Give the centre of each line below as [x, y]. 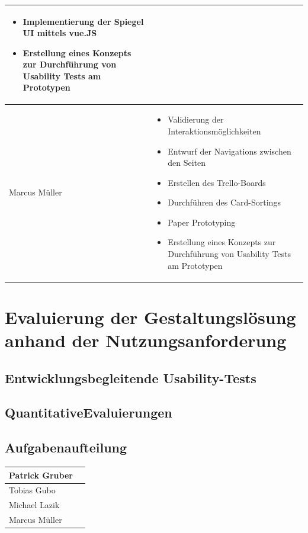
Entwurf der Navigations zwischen [230, 151]
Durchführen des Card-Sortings [224, 202]
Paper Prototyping [202, 222]
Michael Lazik [34, 505]
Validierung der [196, 119]
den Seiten [187, 163]
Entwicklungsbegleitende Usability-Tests [131, 378]
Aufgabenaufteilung [66, 447]
